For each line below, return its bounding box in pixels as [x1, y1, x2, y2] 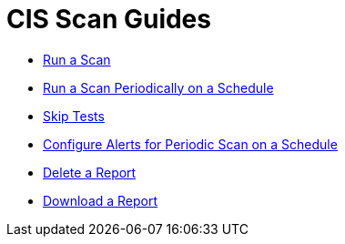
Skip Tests [43, 107, 105, 124]
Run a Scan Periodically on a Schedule [43, 79, 274, 96]
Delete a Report [43, 164, 137, 180]
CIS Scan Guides [6, 4, 211, 35]
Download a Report [43, 192, 158, 208]
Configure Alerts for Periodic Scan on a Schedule [43, 136, 338, 152]
